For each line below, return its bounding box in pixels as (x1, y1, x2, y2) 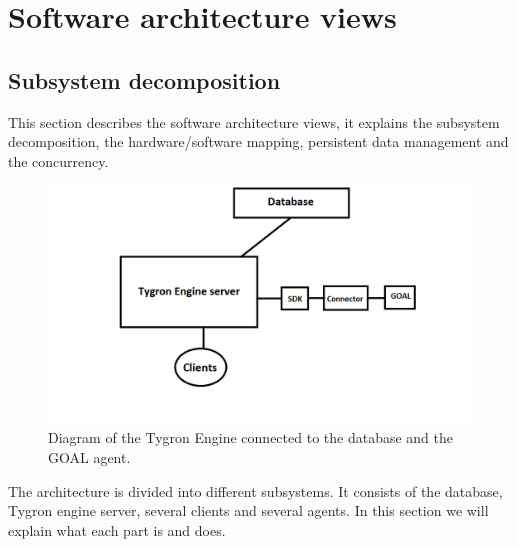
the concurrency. (8, 150, 109, 171)
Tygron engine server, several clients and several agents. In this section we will (8, 500, 489, 521)
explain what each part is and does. (8, 519, 226, 540)
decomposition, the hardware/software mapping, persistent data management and (8, 131, 509, 152)
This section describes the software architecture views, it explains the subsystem (8, 111, 500, 132)
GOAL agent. (48, 447, 131, 468)
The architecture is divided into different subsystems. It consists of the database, (8, 480, 503, 501)
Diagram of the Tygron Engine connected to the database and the (48, 427, 453, 448)
